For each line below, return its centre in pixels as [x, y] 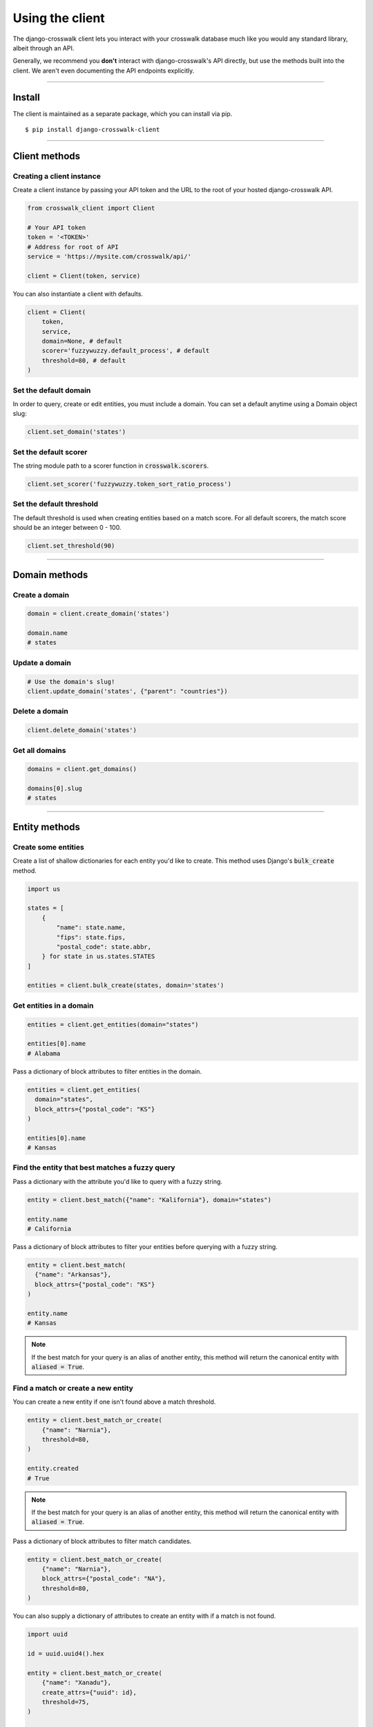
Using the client [59, 18]
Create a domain [41, 595]
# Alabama [44, 1053]
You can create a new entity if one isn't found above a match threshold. [114, 1402]
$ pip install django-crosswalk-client [93, 130]
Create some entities [48, 847]
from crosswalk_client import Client [91, 208]
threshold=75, [66, 1702]
